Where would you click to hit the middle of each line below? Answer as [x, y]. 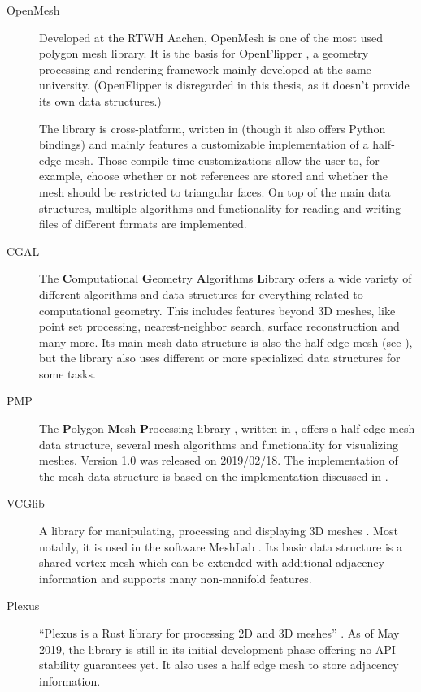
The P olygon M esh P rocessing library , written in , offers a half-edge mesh [227, 428]
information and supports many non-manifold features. [176, 578]
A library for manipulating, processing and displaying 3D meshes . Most [219, 531]
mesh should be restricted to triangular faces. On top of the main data [215, 191]
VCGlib [26, 503]
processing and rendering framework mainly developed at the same [205, 69]
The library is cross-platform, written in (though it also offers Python [213, 128]
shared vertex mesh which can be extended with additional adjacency [212, 562]
